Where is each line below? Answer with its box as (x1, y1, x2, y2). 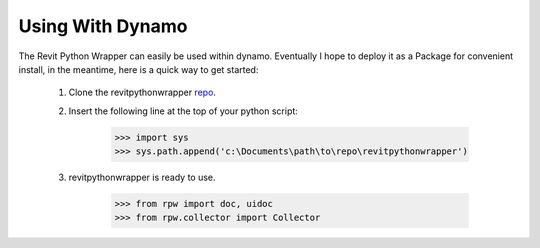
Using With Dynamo (18, 15, 189, 37)
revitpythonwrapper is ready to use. (68, 171, 216, 184)
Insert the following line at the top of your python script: (68, 105, 299, 117)
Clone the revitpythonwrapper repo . (68, 86, 217, 99)
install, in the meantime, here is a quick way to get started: (18, 63, 259, 75)
